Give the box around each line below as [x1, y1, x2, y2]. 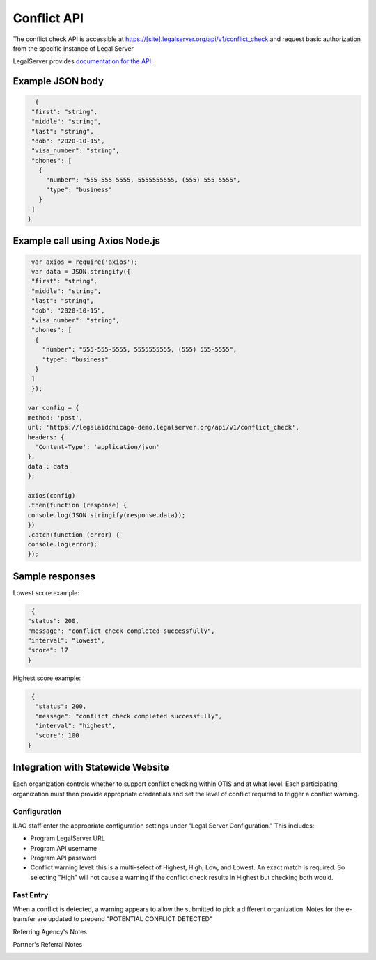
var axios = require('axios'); [31, 258, 139, 266]
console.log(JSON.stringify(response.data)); [27, 511, 186, 519]
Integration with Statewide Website [13, 762, 169, 773]
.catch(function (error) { [27, 530, 120, 539]
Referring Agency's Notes [13, 927, 87, 936]
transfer [13, 915, 36, 923]
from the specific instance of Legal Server [13, 44, 134, 52]
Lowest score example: [13, 588, 80, 597]
